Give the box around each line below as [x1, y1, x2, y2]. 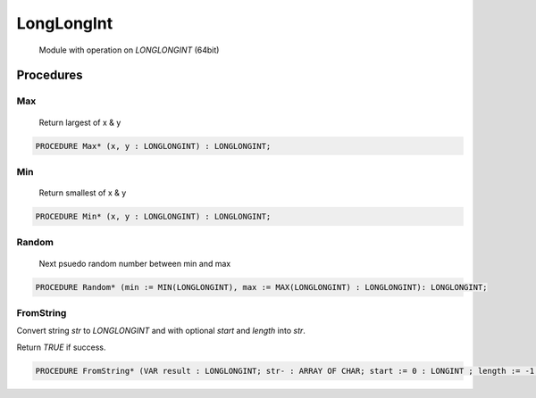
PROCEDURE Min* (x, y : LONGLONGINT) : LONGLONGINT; [35, 211, 272, 222]
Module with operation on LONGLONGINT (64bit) [38, 45, 220, 55]
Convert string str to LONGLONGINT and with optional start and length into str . [16, 326, 306, 336]
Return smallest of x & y [38, 187, 127, 198]
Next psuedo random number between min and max [38, 258, 231, 269]
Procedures [16, 68, 84, 83]
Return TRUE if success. [16, 342, 106, 352]
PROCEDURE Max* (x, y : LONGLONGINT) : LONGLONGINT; [35, 141, 272, 151]
